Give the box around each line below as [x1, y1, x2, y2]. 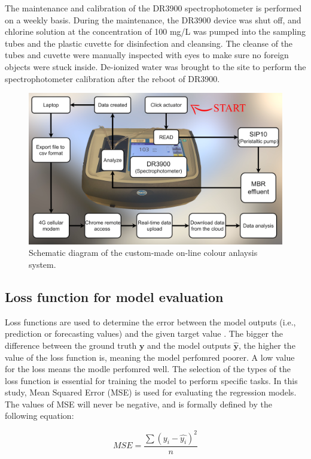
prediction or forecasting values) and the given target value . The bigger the [5, 327, 283, 340]
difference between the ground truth [5, 339, 137, 351]
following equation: [5, 409, 74, 422]
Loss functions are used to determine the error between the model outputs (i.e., [5, 315, 296, 328]
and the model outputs [147, 339, 231, 351]
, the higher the [238, 339, 295, 351]
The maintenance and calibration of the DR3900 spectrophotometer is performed [5, 2, 302, 14]
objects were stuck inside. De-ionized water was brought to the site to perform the [5, 60, 306, 73]
